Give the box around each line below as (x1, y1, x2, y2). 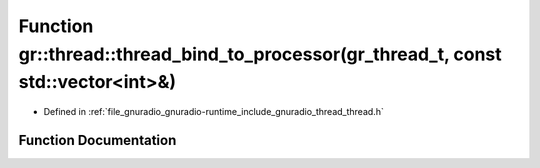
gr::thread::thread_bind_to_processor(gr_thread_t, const (18, 43, 502, 65)
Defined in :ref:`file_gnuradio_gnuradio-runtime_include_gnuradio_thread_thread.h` (43, 106, 384, 118)
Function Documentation (18, 131, 177, 149)
